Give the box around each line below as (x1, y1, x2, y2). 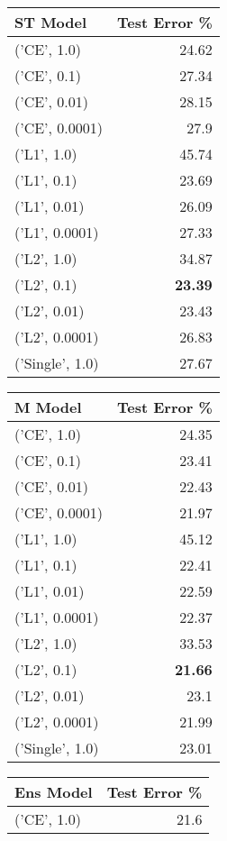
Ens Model (14, 782, 93, 802)
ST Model (14, 12, 87, 32)
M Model (14, 397, 82, 417)
